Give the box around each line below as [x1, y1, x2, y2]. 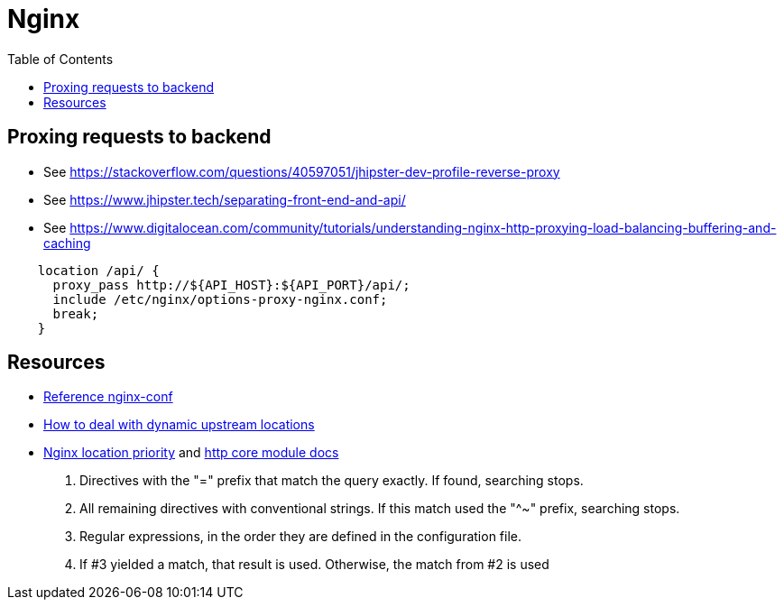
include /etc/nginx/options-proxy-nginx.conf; [52, 291, 388, 307]
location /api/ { [37, 262, 160, 278]
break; [52, 306, 99, 321]
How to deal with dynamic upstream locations [43, 417, 315, 433]
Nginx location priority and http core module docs [43, 445, 339, 461]
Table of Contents [7, 51, 114, 67]
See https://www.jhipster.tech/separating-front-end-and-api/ [43, 191, 406, 207]
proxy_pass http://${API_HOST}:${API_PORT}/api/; [52, 277, 410, 292]
